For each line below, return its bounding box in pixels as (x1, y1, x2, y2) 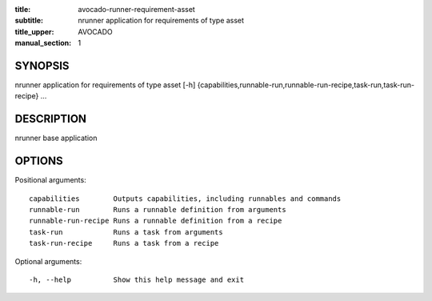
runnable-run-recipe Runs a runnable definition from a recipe (29, 216, 282, 226)
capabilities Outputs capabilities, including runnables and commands (29, 194, 342, 203)
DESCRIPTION (14, 112, 87, 126)
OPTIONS (14, 155, 63, 168)
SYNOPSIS (14, 58, 70, 72)
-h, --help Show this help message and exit (29, 275, 244, 284)
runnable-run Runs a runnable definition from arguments (29, 205, 287, 215)
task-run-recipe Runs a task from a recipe (29, 239, 219, 248)
